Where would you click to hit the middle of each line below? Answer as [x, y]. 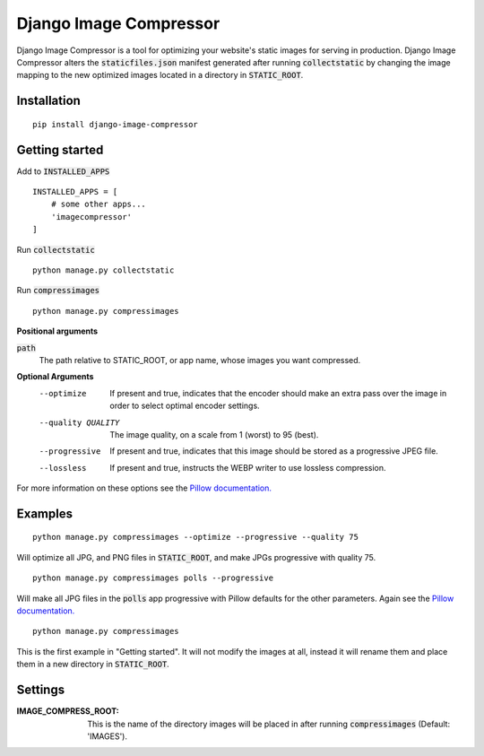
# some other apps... [99, 204]
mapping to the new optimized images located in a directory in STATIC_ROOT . [160, 75]
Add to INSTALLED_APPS [63, 171]
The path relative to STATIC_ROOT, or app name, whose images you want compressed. [200, 360]
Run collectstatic [56, 249]
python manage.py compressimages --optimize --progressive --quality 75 [195, 537]
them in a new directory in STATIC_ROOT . [93, 665]
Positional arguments [57, 331]
